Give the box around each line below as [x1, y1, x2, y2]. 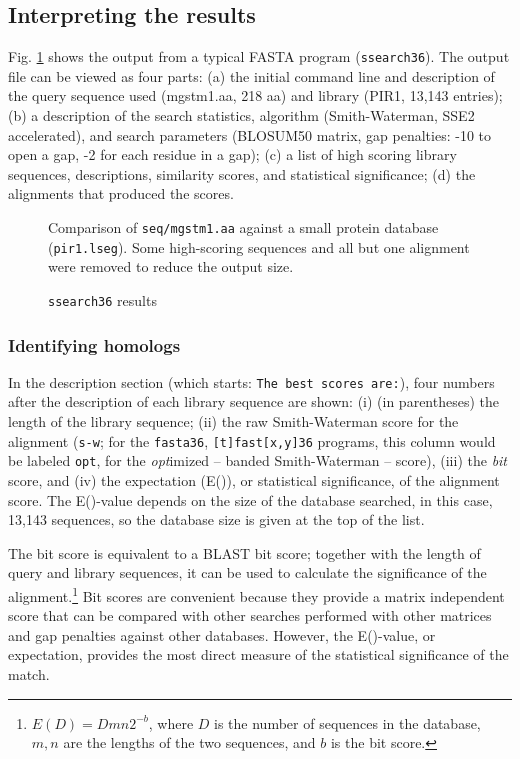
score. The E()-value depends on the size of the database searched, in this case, [8, 489, 493, 510]
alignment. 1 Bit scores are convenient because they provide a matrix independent [8, 582, 505, 606]
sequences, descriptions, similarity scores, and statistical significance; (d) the [8, 163, 476, 184]
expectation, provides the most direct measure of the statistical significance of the [8, 644, 509, 665]
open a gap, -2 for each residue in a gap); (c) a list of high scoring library [8, 144, 457, 165]
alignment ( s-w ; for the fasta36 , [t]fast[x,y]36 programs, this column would [8, 430, 496, 451]
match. [8, 663, 50, 684]
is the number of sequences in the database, [214, 712, 481, 733]
